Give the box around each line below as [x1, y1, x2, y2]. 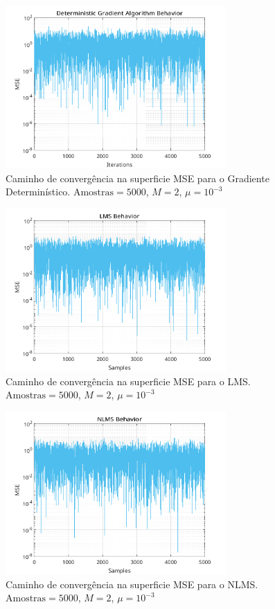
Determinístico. [6, 184, 71, 199]
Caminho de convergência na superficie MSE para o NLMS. [6, 576, 258, 591]
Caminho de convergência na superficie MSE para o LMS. [6, 373, 251, 388]
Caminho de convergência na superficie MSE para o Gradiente [6, 170, 269, 185]
